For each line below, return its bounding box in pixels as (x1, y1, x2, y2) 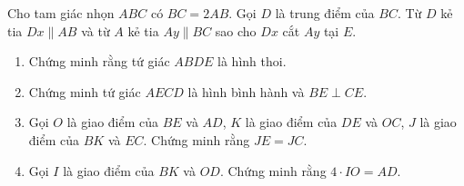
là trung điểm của (275, 4, 375, 22)
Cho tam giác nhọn (7, 4, 115, 22)
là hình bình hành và (187, 82, 305, 101)
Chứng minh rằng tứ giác (28, 52, 170, 71)
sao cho (215, 21, 257, 40)
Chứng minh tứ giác (28, 82, 141, 101)
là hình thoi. (217, 52, 287, 71)
